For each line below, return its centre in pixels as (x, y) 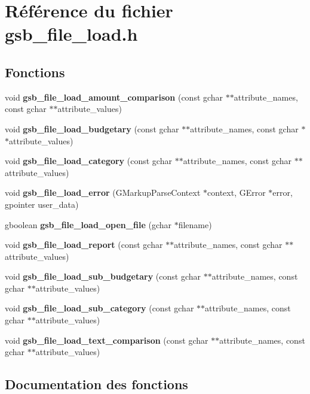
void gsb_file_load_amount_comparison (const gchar (114, 97)
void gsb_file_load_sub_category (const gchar (99, 308)
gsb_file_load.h (71, 34)
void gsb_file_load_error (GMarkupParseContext (103, 193)
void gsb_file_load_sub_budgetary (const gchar (103, 276)
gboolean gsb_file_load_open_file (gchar (88, 224)
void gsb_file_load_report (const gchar (84, 245)
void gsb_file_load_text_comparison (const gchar (107, 340)
